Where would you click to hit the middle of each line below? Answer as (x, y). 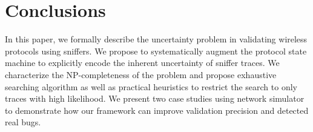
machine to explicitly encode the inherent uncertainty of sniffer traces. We (142, 63)
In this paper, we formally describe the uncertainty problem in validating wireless (156, 39)
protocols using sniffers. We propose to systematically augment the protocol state (156, 51)
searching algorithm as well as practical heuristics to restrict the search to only (151, 86)
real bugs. (23, 122)
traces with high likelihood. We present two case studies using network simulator (155, 98)
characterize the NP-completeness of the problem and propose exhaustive (141, 74)
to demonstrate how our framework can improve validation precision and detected (157, 110)
